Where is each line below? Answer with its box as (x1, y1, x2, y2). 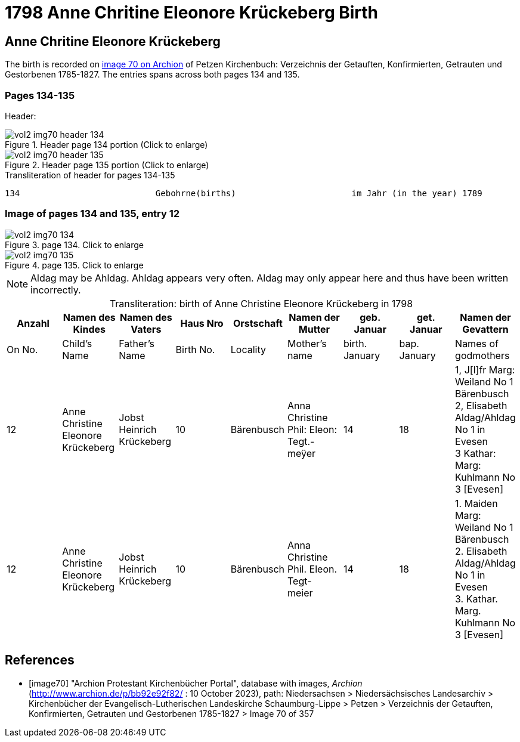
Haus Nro (180, 317, 224, 329)
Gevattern (462, 323, 509, 335)
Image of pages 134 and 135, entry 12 (5, 208, 180, 220)
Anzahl (17, 317, 49, 329)
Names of (455, 337, 499, 350)
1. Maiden (455, 497, 498, 509)
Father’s (119, 337, 155, 350)
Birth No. (175, 343, 215, 355)
